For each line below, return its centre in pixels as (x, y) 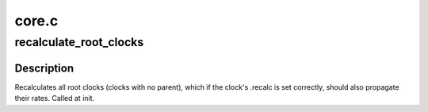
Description (44, 68)
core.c (36, 21)
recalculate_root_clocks (79, 42)
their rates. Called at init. (55, 98)
